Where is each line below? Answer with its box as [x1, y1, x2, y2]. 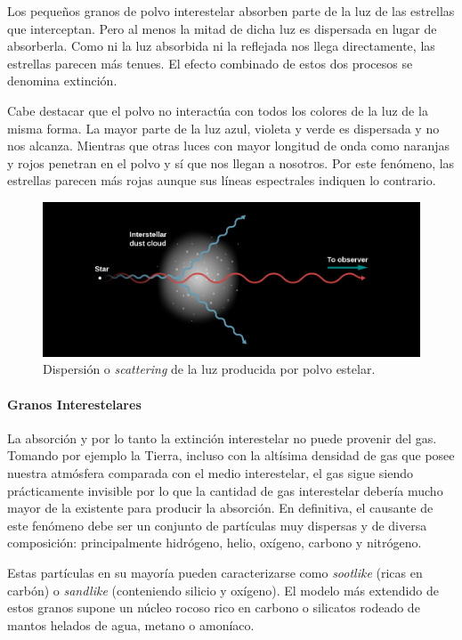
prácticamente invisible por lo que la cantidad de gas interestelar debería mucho [7, 481, 443, 499]
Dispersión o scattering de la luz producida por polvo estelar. [43, 360, 376, 378]
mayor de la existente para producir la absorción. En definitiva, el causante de [7, 498, 434, 517]
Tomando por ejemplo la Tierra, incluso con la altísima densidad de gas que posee [7, 446, 455, 465]
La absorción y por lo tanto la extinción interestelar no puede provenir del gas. [7, 428, 437, 447]
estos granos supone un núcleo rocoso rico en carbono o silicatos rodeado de [7, 598, 420, 617]
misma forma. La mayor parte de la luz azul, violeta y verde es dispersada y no [7, 118, 440, 137]
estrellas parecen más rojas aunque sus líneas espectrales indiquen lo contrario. [7, 171, 436, 190]
